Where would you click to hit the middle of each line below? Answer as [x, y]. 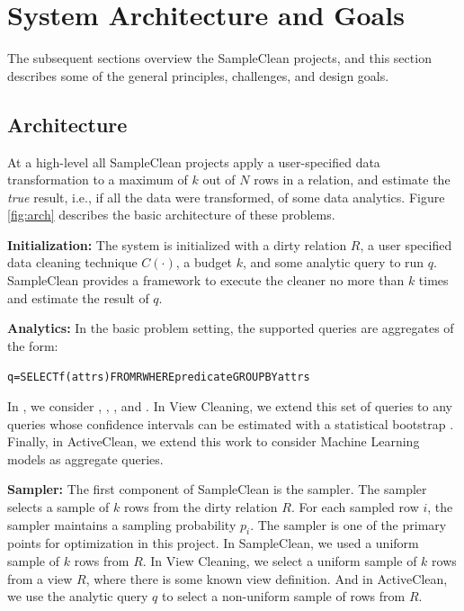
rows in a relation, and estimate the [352, 180]
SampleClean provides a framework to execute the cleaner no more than [206, 280]
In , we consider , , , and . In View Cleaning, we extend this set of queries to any [230, 406]
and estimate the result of [78, 297]
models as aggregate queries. [85, 458]
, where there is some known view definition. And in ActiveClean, [267, 578]
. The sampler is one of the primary [348, 524]
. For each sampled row [355, 507]
